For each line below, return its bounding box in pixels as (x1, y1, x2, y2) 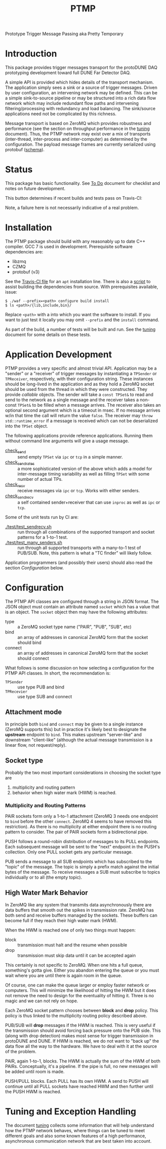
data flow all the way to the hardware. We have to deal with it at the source (5, 1043, 157, 1049)
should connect (17, 655, 49, 661)
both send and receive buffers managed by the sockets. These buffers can (5, 912, 158, 918)
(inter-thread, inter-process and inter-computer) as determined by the (5, 136, 147, 142)
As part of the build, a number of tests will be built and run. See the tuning (5, 327, 156, 332)
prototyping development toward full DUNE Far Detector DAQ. (5, 70, 131, 76)
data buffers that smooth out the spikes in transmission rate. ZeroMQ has (5, 907, 154, 913)
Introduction (5, 48, 57, 59)
